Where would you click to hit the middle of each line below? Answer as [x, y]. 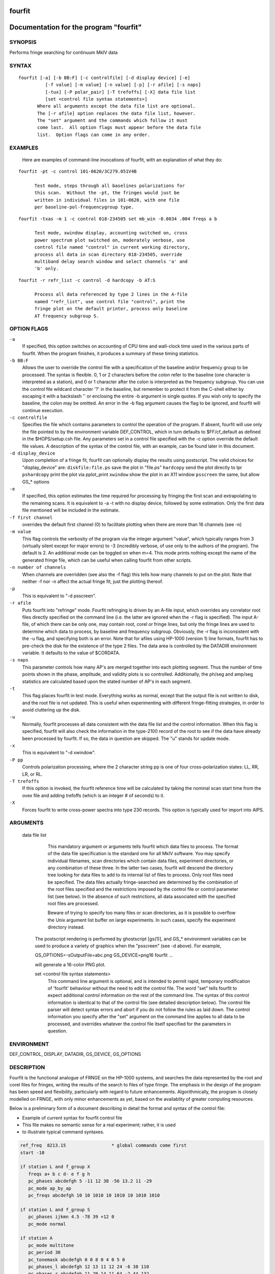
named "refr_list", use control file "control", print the [110, 301]
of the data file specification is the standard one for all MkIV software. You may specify [139, 854]
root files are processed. [73, 904]
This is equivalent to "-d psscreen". [59, 596]
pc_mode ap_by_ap [50, 1188]
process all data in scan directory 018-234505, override [108, 254]
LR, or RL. [32, 774]
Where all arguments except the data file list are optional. [117, 106]
